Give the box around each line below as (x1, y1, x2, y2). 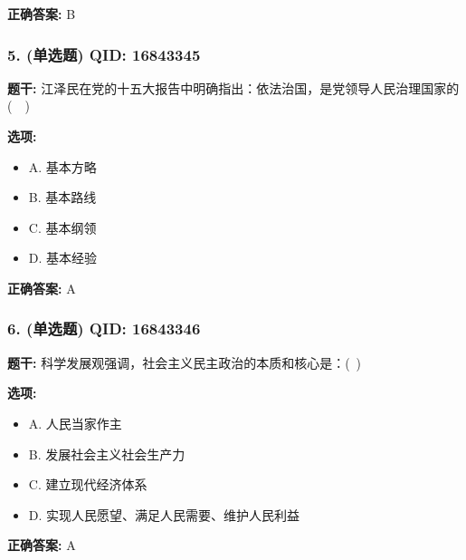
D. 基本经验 (28, 248, 98, 267)
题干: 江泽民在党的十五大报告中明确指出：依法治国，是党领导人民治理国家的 (7, 78, 460, 97)
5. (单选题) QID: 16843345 (7, 43, 201, 65)
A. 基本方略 (28, 157, 97, 176)
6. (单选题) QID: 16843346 (7, 317, 201, 340)
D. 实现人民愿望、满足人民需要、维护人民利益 (28, 505, 300, 524)
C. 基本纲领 (28, 217, 97, 237)
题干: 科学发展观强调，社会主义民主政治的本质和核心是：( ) (7, 352, 362, 372)
